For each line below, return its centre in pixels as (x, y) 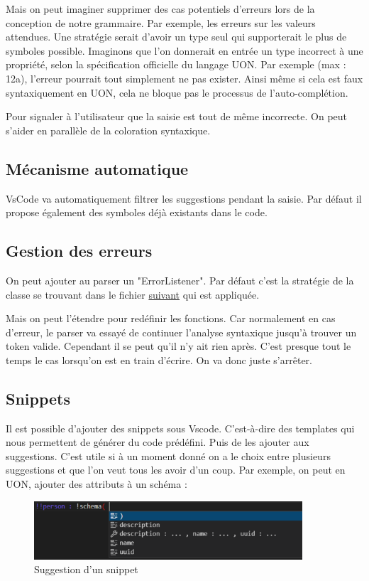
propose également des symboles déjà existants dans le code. (137, 212)
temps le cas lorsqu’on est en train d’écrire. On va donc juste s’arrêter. (159, 359)
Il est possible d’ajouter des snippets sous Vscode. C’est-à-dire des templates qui (180, 428)
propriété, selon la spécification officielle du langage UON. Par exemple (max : (176, 64)
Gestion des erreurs (79, 251)
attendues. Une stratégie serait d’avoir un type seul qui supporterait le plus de (176, 37)
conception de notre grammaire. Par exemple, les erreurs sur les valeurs (161, 22)
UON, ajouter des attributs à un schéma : (97, 484)
